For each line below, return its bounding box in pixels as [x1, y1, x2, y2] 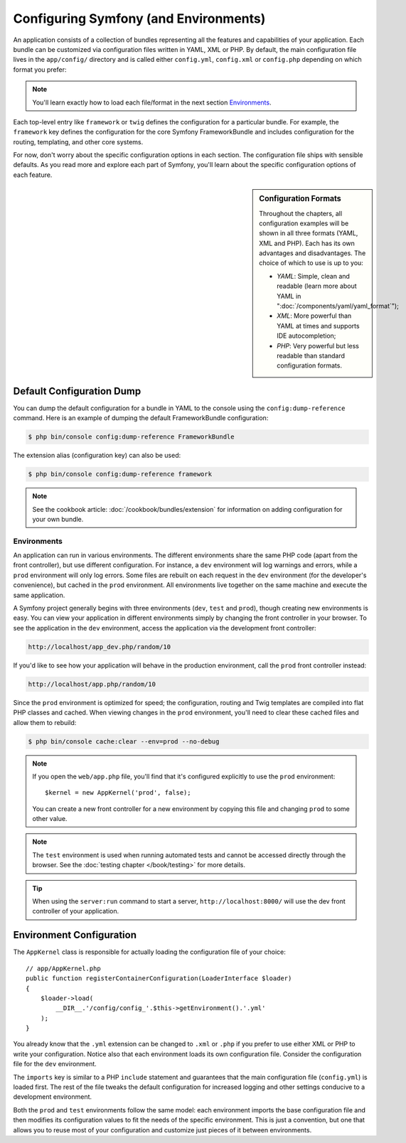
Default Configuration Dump [13, 385, 141, 397]
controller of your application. [32, 907, 119, 916]
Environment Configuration [13, 929, 137, 941]
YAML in [277, 291, 301, 300]
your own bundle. [32, 515, 84, 523]
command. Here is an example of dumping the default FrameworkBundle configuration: [13, 414, 269, 422]
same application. [13, 591, 65, 599]
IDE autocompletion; [277, 331, 336, 340]
